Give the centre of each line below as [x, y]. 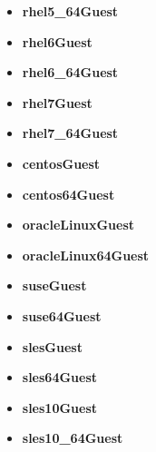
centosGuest [61, 163]
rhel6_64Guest [70, 72]
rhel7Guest [57, 102]
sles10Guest [60, 407]
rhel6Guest [57, 41]
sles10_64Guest [73, 438]
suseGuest [54, 285]
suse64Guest [62, 315]
